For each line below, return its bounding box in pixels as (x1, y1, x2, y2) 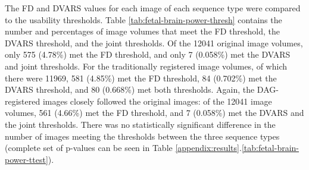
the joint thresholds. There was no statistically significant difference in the (5, 118, 276, 130)
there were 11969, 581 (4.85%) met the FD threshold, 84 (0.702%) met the (5, 71, 277, 84)
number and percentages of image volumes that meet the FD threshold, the (5, 25, 280, 37)
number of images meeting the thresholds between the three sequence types (5, 130, 280, 142)
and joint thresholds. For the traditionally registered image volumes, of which (5, 59, 288, 72)
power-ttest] (5, 153, 48, 165)
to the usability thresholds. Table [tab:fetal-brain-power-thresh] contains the (5, 13, 282, 26)
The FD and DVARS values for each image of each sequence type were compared (5, 2, 301, 14)
